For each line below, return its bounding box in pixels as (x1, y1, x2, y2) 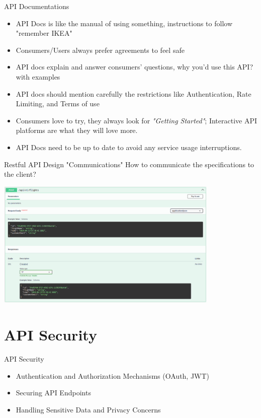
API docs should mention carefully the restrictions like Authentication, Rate (16, 88, 251, 99)
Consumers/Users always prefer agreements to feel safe (16, 44, 185, 55)
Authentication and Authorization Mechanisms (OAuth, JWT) (16, 370, 210, 381)
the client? (4, 169, 36, 179)
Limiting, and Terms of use (16, 98, 100, 109)
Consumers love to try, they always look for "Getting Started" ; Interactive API (16, 115, 257, 125)
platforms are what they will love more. (16, 125, 138, 135)
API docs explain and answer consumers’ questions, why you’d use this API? (16, 61, 253, 72)
